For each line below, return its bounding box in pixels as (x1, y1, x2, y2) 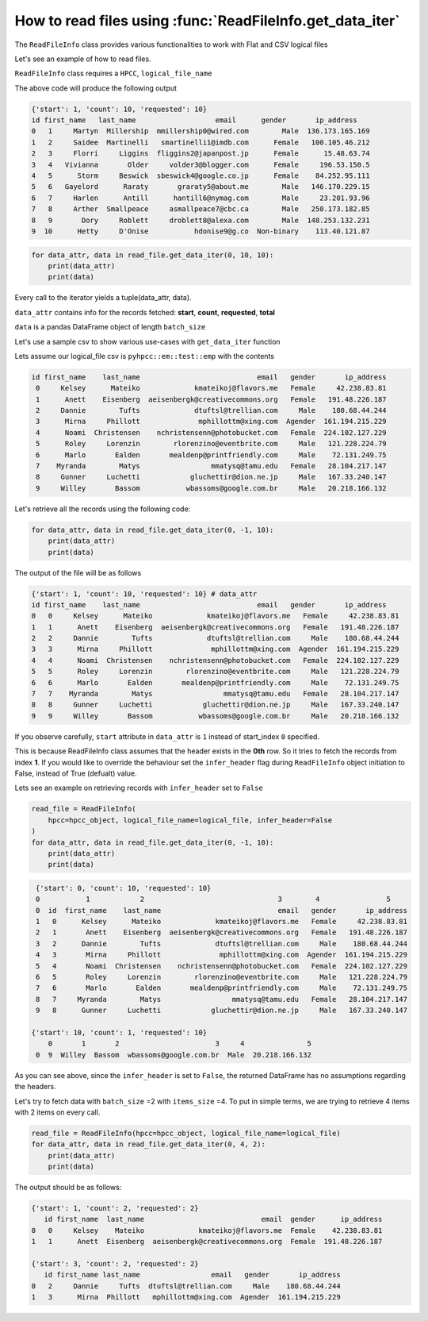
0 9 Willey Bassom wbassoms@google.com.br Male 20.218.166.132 (36, 1050, 312, 1059)
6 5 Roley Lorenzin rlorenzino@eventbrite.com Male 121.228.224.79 (36, 972, 408, 981)
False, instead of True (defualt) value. (14, 768, 138, 778)
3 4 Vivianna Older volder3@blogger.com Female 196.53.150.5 (31, 160, 370, 169)
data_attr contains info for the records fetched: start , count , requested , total (14, 307, 275, 317)
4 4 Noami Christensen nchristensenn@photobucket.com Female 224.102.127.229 (31, 656, 399, 664)
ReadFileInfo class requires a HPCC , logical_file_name (14, 68, 212, 79)
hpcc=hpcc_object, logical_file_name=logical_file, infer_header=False (48, 815, 333, 825)
